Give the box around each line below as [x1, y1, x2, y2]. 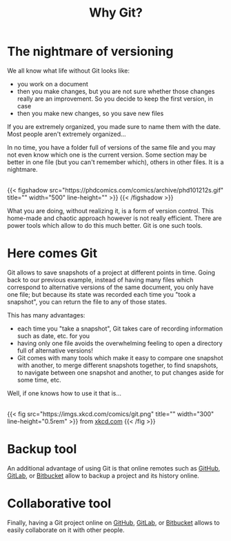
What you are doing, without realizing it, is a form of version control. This [7, 206, 214, 215]
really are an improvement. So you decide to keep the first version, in [17, 95, 214, 103]
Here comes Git [7, 246, 98, 262]
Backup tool [7, 442, 77, 457]
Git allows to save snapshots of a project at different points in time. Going [7, 268, 216, 277]
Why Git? [88, 5, 143, 21]
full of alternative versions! [17, 346, 93, 355]
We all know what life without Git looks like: [7, 66, 130, 75]
